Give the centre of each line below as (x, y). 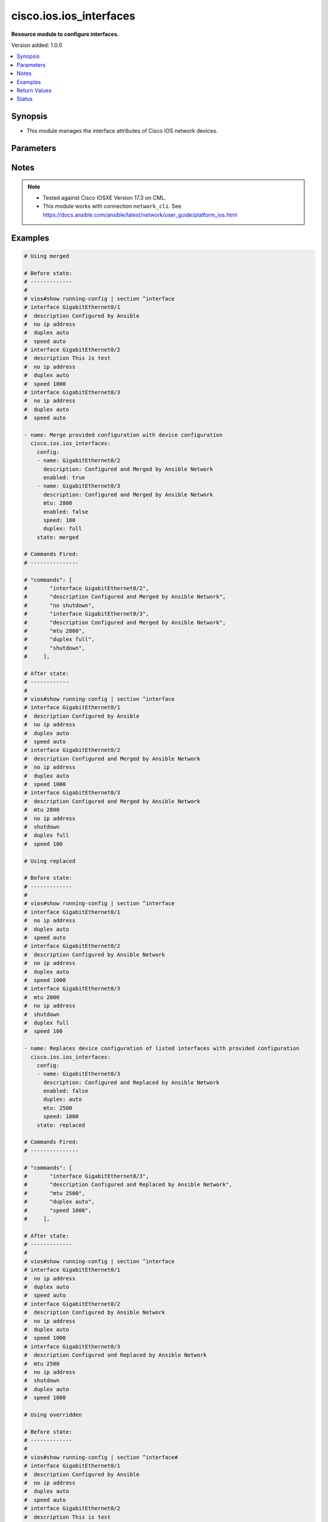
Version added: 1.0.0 (37, 45)
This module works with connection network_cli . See (112, 206)
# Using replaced (50, 861)
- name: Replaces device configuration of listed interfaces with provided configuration (162, 1048)
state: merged (58, 537)
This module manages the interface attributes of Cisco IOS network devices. (122, 131)
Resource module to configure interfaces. (65, 34)
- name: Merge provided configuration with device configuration (123, 435)
